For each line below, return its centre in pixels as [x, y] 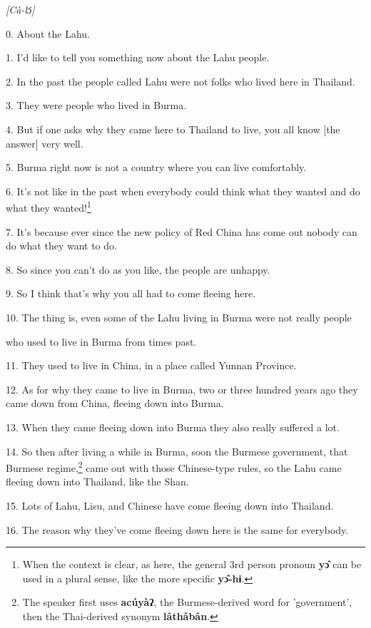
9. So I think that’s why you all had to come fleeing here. [131, 293]
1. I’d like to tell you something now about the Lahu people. [138, 57]
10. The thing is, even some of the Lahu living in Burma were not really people [179, 317]
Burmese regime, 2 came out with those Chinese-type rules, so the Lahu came [174, 467]
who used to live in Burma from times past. [101, 341]
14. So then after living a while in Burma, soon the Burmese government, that [177, 451]
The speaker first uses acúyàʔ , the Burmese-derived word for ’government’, [187, 602]
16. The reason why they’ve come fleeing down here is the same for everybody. [177, 529]
